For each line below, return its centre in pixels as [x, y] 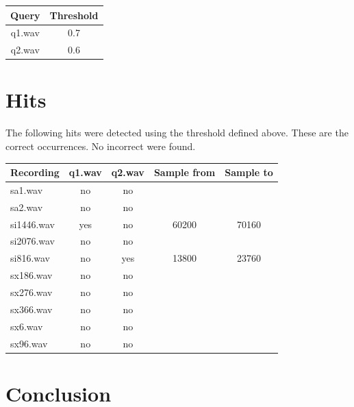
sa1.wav [27, 189]
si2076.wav [33, 241]
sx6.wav [27, 326]
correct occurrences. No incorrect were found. [101, 146]
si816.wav [30, 258]
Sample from [185, 172]
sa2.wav [27, 207]
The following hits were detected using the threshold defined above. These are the [177, 133]
